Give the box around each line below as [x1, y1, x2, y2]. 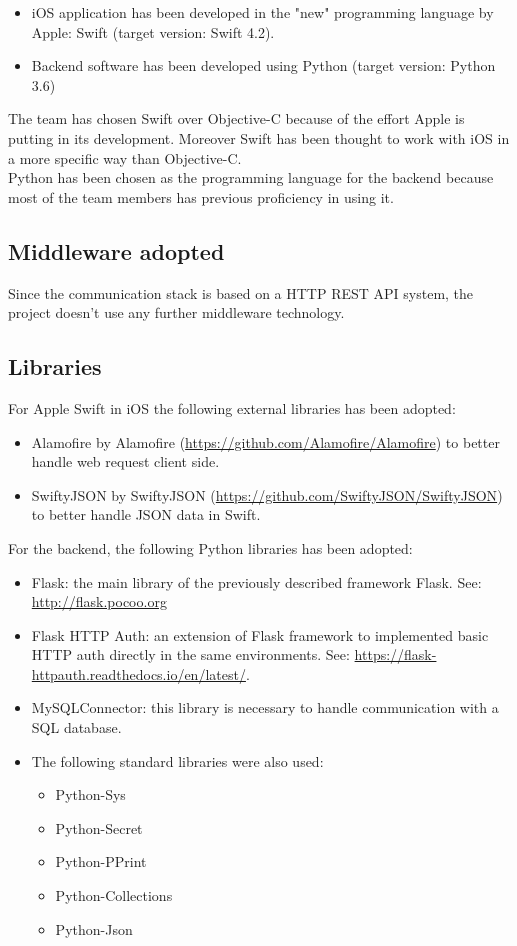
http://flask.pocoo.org [31, 591, 167, 612]
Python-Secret [55, 817, 143, 838]
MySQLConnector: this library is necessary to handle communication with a [31, 697, 499, 718]
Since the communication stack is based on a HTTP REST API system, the [8, 282, 474, 303]
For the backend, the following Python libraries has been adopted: [8, 537, 413, 558]
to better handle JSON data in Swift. [31, 504, 261, 525]
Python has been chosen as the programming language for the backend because [8, 167, 494, 188]
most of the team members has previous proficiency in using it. [8, 186, 394, 207]
